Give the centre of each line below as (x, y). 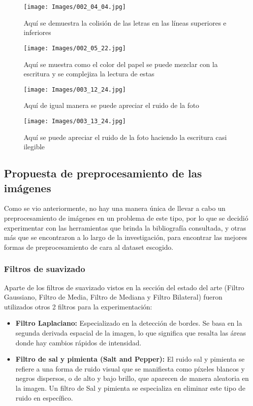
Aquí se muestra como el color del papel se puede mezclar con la (121, 64)
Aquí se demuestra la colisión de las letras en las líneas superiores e (125, 22)
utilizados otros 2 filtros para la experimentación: (78, 306)
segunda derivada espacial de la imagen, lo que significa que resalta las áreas (131, 332)
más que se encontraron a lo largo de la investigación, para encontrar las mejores (126, 237)
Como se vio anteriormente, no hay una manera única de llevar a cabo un (115, 208)
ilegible (34, 147)
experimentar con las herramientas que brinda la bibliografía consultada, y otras (125, 227)
